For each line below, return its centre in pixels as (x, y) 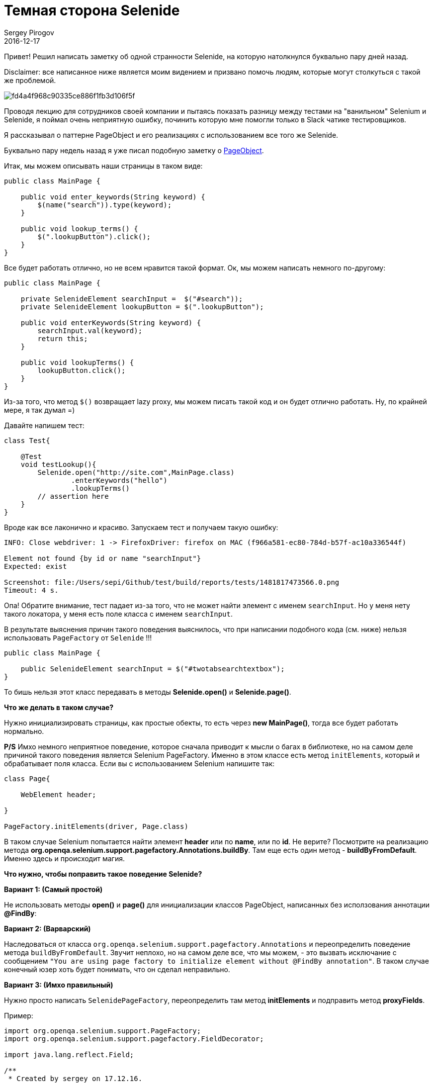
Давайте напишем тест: (44, 425)
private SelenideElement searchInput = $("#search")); (132, 299)
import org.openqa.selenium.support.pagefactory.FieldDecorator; (134, 1039)
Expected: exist (36, 566)
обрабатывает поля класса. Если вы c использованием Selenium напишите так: (139, 763)
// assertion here (73, 496)
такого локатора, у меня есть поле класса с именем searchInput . (118, 614)
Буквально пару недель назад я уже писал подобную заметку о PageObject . (134, 150)
